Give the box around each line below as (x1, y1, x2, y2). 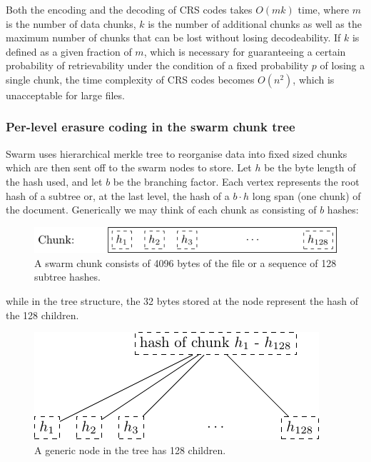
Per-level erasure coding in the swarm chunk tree (6, 118, 295, 136)
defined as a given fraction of (6, 44, 132, 59)
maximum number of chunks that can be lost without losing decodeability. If (6, 30, 341, 45)
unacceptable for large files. (6, 87, 125, 102)
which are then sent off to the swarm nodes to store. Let (6, 160, 252, 175)
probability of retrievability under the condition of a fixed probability (6, 58, 309, 73)
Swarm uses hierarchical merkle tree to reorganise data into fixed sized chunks (6, 146, 347, 161)
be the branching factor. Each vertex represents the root (113, 174, 360, 189)
